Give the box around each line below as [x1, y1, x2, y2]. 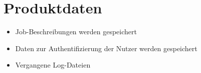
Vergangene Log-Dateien [15, 60, 91, 70]
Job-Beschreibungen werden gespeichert [15, 26, 137, 37]
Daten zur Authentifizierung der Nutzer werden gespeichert [15, 43, 197, 53]
